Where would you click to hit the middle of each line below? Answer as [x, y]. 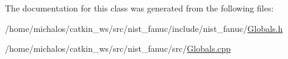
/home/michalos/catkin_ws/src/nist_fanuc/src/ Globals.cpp [118, 48]
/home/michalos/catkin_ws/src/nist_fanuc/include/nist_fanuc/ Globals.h [144, 28]
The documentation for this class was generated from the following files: [139, 8]
